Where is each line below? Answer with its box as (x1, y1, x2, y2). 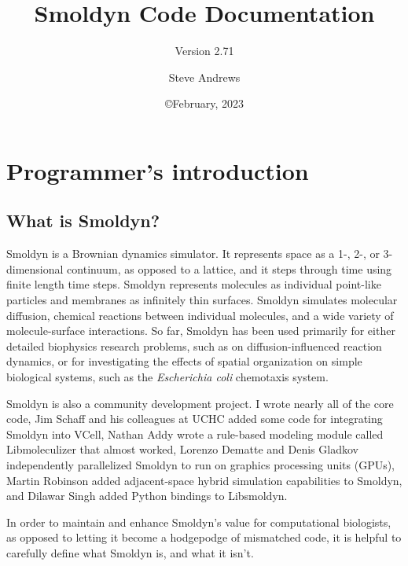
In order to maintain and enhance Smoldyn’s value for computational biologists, (6, 513, 391, 530)
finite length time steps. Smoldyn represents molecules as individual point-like (6, 276, 381, 292)
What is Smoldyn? (6, 208, 160, 233)
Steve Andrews (168, 68, 241, 85)
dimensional (6, 260, 64, 277)
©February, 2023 (164, 95, 244, 112)
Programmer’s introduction (6, 154, 309, 186)
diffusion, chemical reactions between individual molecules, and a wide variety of (6, 307, 394, 323)
